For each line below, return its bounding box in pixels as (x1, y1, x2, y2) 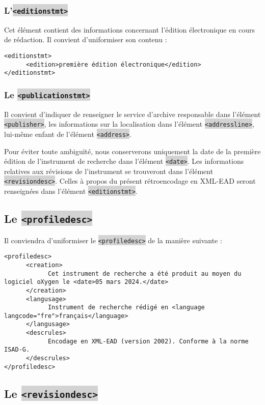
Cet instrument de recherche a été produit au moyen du (47, 270, 242, 277)
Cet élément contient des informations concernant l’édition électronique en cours (4, 24, 255, 35)
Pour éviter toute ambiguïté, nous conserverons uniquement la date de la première (4, 146, 261, 156)
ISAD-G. (4, 346, 30, 354)
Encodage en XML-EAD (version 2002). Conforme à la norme (47, 337, 249, 345)
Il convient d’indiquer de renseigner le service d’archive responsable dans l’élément (4, 108, 261, 119)
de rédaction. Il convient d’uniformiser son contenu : (4, 34, 167, 45)
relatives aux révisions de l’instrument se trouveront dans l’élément (4, 165, 214, 176)
